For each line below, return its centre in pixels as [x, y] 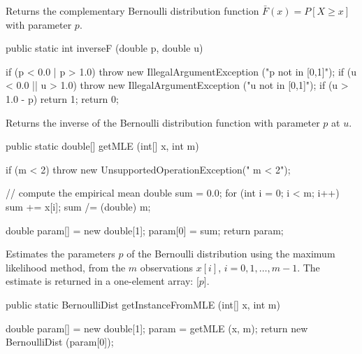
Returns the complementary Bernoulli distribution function [132, 10]
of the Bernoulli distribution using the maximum [231, 254]
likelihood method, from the [66, 267]
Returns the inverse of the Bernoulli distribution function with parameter [163, 122]
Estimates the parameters [60, 254]
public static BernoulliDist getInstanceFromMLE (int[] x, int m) [143, 304]
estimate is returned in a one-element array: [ [102, 281]
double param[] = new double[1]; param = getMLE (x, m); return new [157, 328]
